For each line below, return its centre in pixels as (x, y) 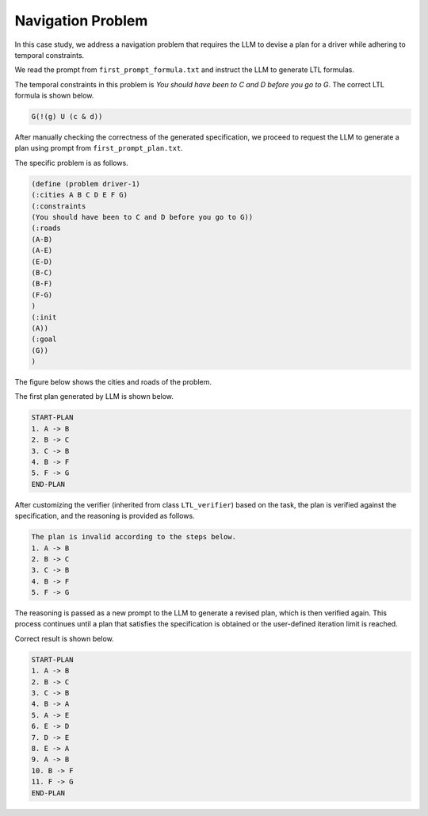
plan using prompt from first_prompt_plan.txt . (99, 148)
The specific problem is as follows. (71, 163)
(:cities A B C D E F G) (80, 195)
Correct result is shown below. (64, 638)
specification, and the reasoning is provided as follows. (105, 516)
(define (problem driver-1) (86, 184)
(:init (44, 317)
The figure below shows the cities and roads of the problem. (113, 382)
